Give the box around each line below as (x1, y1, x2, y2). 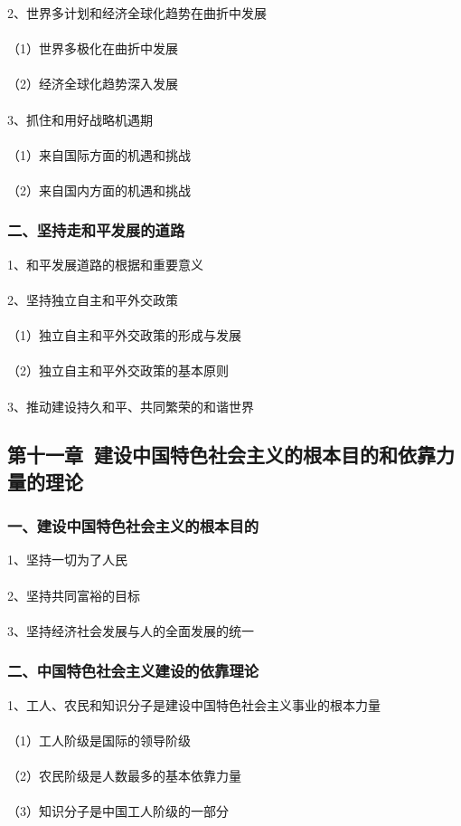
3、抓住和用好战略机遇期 (7, 109, 153, 128)
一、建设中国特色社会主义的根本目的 (7, 515, 259, 537)
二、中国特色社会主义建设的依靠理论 (7, 660, 259, 682)
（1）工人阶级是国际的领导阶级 (7, 730, 191, 749)
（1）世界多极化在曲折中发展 (7, 39, 178, 58)
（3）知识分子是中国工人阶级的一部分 (7, 802, 229, 821)
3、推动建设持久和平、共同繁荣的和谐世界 (7, 396, 254, 415)
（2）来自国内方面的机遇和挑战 (7, 180, 191, 199)
